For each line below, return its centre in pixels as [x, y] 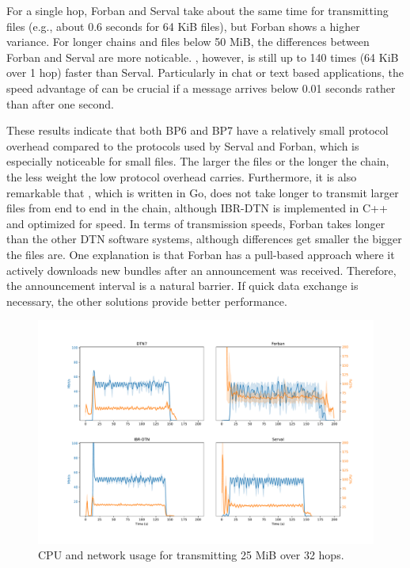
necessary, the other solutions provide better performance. [147, 301]
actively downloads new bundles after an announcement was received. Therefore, [201, 270]
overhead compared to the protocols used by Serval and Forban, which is [183, 145]
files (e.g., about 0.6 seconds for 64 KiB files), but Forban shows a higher [183, 26]
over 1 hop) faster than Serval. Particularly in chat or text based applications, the [205, 72]
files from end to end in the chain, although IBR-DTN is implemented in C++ [197, 208]
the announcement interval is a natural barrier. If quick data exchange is [182, 286]
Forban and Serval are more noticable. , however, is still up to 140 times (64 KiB [203, 57]
